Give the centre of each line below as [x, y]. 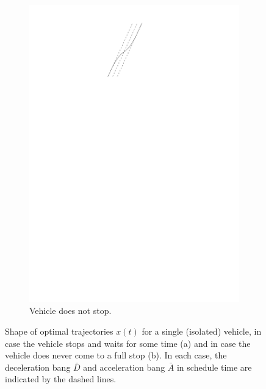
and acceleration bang [124, 367]
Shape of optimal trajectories [59, 331]
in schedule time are [214, 367]
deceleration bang [38, 367]
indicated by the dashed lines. [61, 379]
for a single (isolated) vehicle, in [202, 331]
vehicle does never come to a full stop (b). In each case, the [116, 355]
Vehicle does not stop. [70, 311]
